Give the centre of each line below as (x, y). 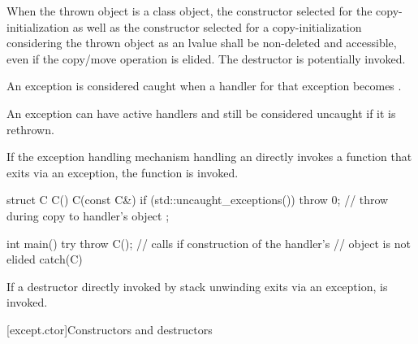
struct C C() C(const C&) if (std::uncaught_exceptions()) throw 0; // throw (198, 200)
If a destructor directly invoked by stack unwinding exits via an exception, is (197, 286)
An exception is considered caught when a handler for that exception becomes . (204, 86)
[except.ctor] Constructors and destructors (110, 329)
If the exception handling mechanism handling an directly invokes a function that (209, 157)
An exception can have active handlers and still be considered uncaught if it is (201, 113)
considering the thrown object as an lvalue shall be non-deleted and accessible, (202, 43)
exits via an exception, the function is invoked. (123, 172)
